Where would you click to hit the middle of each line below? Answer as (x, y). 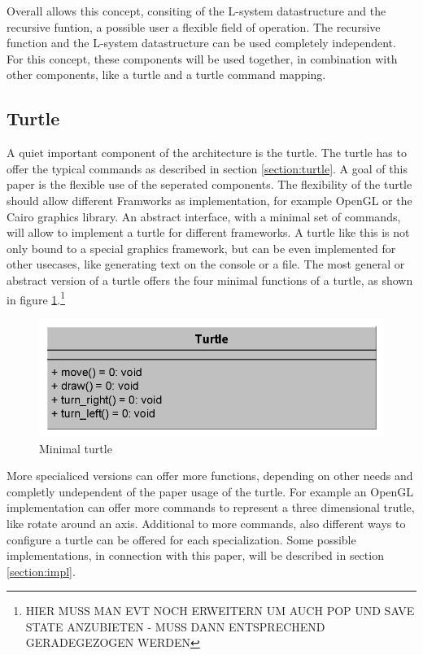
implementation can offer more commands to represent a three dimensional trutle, (211, 507)
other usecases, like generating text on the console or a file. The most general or (206, 264)
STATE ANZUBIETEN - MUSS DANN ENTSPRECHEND (175, 626)
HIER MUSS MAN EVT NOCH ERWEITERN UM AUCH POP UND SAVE (220, 611)
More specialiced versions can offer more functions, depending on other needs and (210, 476)
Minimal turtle (76, 448)
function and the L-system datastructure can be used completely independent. (201, 43)
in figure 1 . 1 (36, 298)
